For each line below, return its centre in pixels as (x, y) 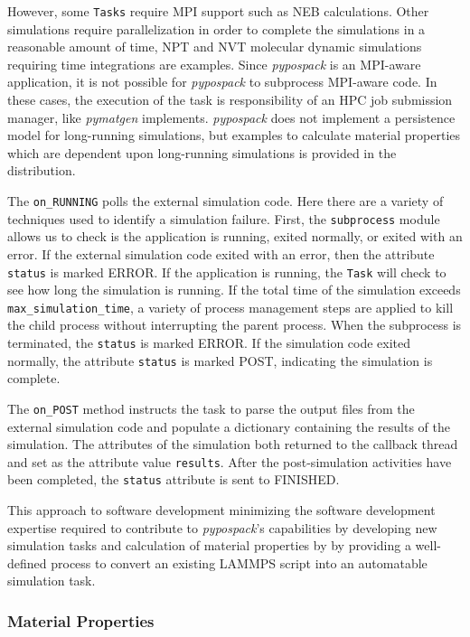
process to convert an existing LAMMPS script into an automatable (239, 562)
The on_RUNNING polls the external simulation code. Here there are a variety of (226, 201)
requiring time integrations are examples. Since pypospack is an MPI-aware (214, 64)
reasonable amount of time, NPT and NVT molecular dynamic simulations (215, 47)
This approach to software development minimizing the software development (221, 510)
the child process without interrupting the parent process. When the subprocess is (235, 325)
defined (27, 562)
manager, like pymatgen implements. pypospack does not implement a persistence (231, 117)
